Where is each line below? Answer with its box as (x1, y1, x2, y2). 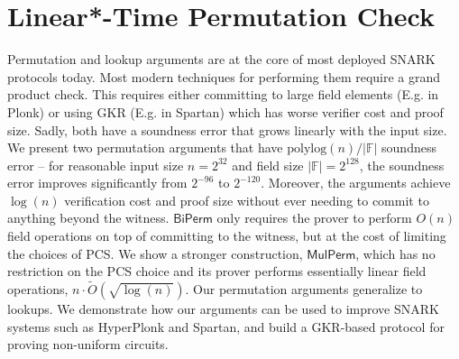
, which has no (355, 244, 436, 262)
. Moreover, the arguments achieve (261, 173, 451, 192)
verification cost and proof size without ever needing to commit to (64, 190, 429, 209)
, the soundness (359, 155, 445, 174)
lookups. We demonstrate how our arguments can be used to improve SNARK (7, 299, 439, 318)
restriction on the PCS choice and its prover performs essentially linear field (7, 262, 427, 281)
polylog (287, 143, 327, 156)
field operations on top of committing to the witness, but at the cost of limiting (7, 226, 446, 245)
